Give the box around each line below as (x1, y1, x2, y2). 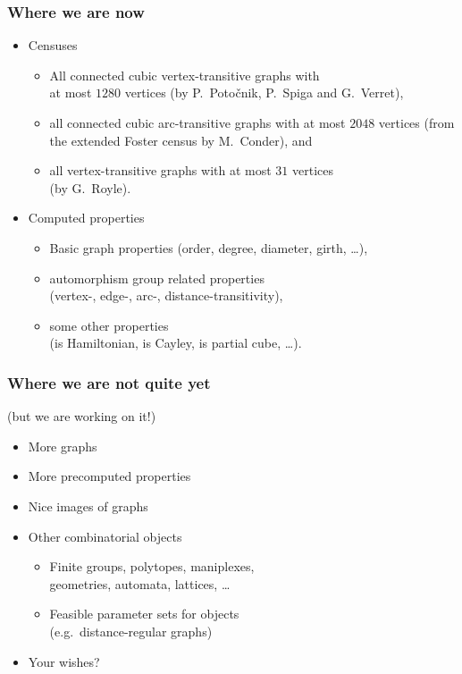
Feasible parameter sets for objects (49, 604, 239, 623)
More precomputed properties (28, 467, 191, 485)
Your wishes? (28, 652, 100, 670)
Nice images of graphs (28, 496, 148, 515)
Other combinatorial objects (28, 527, 182, 545)
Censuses (28, 36, 78, 55)
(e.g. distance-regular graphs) (49, 621, 213, 640)
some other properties (49, 316, 169, 334)
